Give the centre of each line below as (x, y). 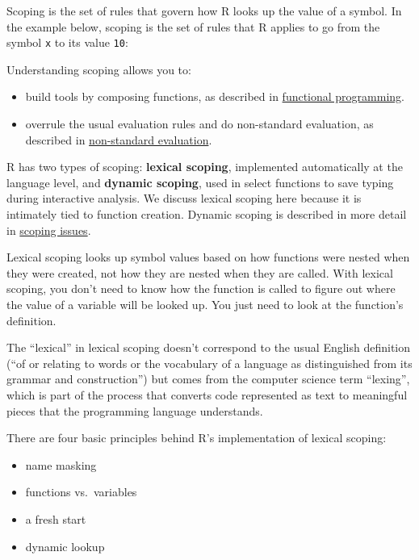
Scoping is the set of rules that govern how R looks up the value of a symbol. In (204, 10)
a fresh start (56, 518)
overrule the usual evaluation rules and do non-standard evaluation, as (199, 124)
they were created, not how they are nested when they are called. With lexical (200, 272)
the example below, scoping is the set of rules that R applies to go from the (193, 26)
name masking (61, 464)
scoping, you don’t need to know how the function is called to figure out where (201, 288)
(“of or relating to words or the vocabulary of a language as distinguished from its (209, 363)
